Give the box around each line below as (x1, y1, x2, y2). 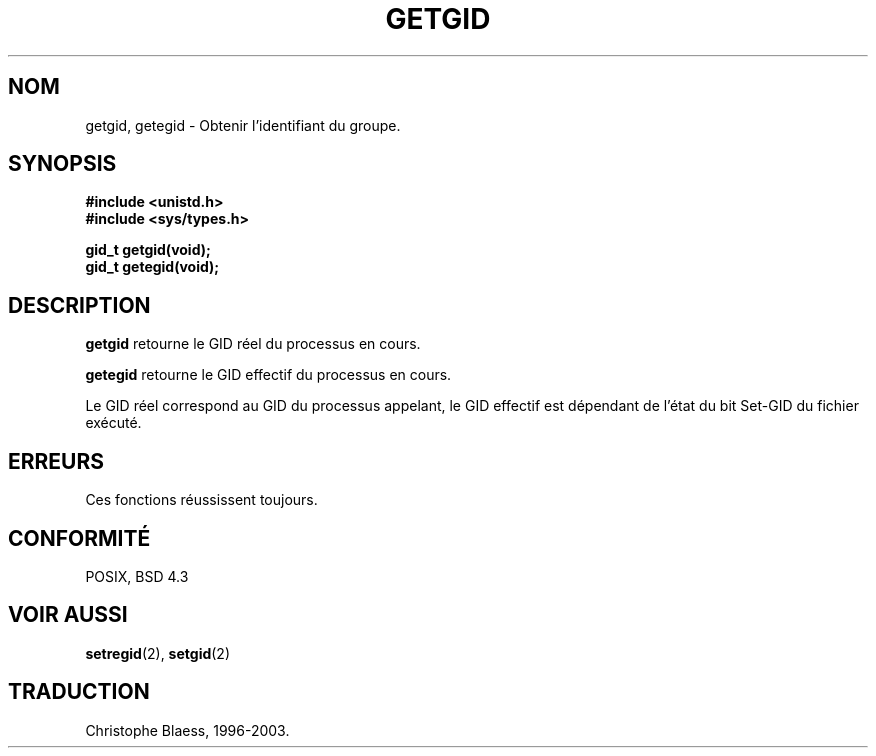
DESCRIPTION (8, 292, 151, 318)
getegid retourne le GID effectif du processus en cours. (85, 366, 452, 384)
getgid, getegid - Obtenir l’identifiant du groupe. (85, 116, 401, 134)
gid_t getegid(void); (85, 258, 220, 276)
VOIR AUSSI (8, 602, 128, 628)
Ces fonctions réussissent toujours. (85, 491, 318, 509)
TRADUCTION (8, 679, 150, 705)
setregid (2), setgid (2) (85, 644, 231, 662)
